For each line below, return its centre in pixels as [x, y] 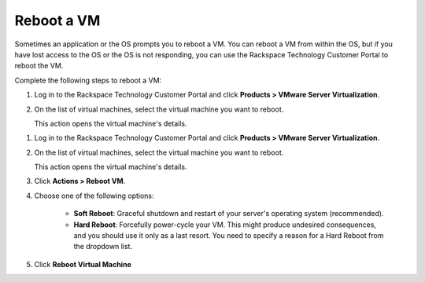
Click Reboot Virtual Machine [83, 264]
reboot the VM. [39, 66]
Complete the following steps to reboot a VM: [88, 80]
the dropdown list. [103, 247]
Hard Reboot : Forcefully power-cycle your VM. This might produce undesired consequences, [225, 225]
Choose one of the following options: [94, 196]
